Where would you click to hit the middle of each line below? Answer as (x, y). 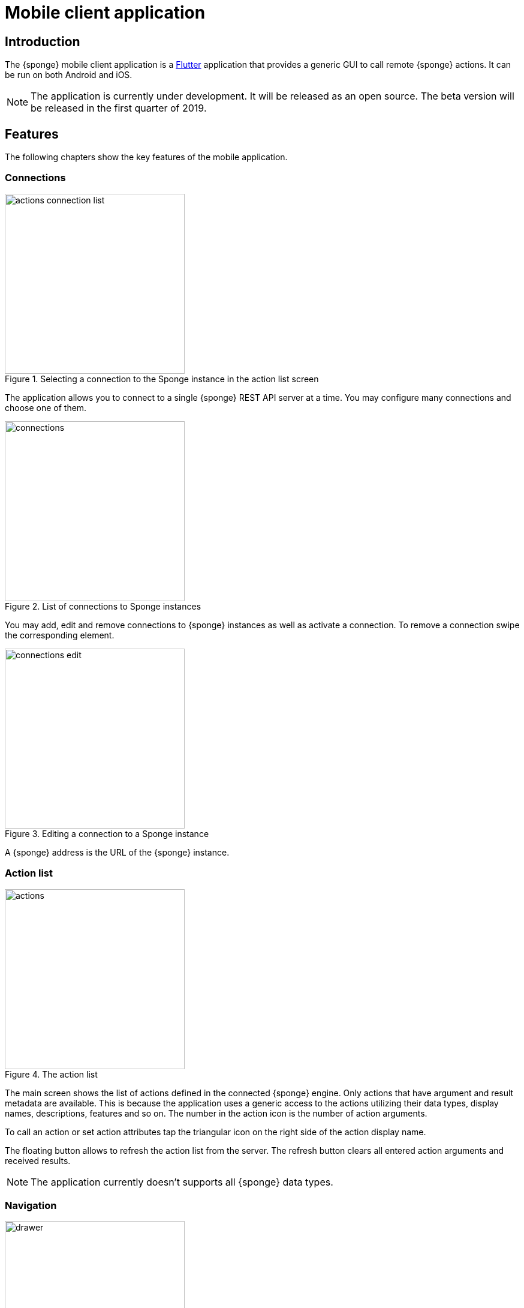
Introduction (43, 41)
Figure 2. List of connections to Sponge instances (103, 606)
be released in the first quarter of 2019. (119, 108)
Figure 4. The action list (51, 1074)
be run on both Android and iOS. (69, 75)
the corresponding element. (60, 635)
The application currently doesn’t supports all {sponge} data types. (182, 1182)
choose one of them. (46, 407)
